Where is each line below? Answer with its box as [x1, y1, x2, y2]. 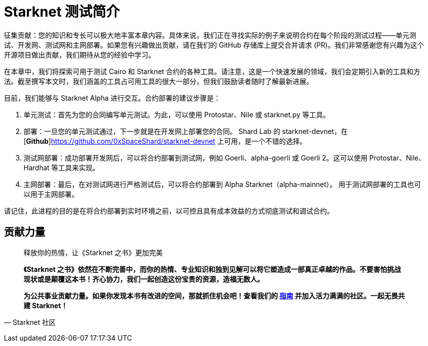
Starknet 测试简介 [4, 3, 120, 20]
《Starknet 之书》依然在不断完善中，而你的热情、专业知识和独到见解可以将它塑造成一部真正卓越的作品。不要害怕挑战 [24, 265, 401, 273]
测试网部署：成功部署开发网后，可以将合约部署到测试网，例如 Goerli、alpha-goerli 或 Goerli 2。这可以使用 [24, 153, 368, 162]
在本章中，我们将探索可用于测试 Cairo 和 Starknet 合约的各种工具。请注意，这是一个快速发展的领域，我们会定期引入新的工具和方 [4, 67, 421, 76]
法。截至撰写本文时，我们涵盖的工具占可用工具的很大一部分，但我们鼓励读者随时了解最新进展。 [4, 77, 313, 85]
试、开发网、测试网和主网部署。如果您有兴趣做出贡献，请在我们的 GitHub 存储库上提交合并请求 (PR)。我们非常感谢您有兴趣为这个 [4, 40, 424, 49]
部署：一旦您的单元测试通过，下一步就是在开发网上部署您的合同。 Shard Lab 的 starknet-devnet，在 [24, 127, 348, 135]
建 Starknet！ [24, 301, 68, 310]
